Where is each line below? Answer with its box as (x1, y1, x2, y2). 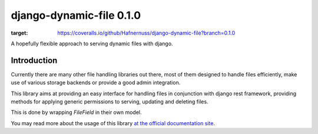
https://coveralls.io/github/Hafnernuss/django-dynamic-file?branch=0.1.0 (57, 29, 236, 36)
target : (11, 29, 28, 36)
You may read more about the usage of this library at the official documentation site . (11, 119, 215, 126)
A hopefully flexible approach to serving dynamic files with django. (11, 40, 173, 47)
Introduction (11, 55, 58, 65)
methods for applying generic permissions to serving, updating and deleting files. (11, 98, 208, 105)
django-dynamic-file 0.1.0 (11, 9, 141, 22)
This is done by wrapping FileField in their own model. (11, 109, 142, 116)
